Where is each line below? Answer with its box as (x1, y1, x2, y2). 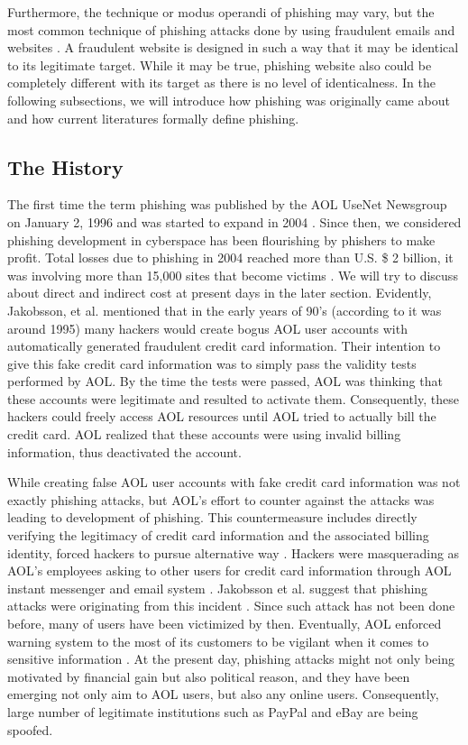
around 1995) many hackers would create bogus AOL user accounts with (7, 318, 408, 337)
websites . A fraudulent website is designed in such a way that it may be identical (7, 38, 459, 57)
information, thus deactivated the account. (7, 442, 242, 461)
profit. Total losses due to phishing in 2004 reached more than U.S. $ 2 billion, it (7, 248, 454, 267)
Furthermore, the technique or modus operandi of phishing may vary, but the (7, 3, 435, 21)
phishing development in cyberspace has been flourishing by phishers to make (7, 230, 436, 249)
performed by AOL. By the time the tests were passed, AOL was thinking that (7, 372, 443, 391)
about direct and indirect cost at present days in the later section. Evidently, (7, 283, 432, 302)
